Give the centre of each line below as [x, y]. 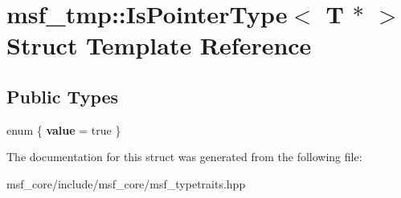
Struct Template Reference [159, 45]
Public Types [63, 96]
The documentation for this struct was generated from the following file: [184, 157]
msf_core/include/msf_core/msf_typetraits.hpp [126, 183]
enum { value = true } [64, 129]
